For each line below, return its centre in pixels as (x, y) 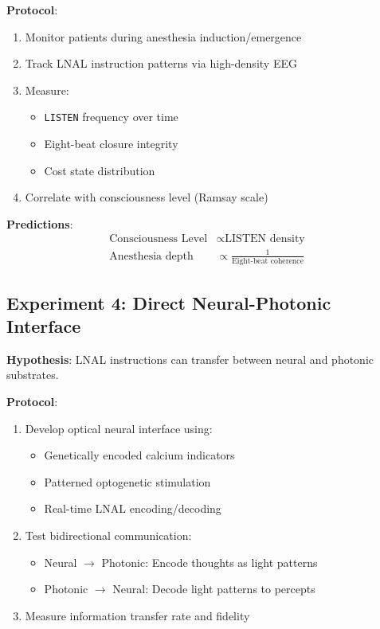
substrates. (33, 375)
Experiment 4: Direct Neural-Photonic (169, 302)
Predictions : (40, 223)
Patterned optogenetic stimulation (127, 481)
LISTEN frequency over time (111, 117)
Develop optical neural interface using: (119, 428)
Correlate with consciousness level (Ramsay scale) (147, 197)
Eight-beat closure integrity (111, 144)
